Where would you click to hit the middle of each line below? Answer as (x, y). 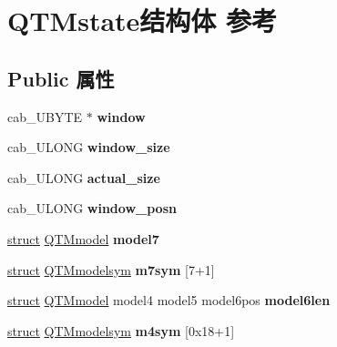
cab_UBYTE (45, 116)
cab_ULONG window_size (89, 147)
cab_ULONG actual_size (84, 177)
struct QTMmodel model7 (83, 238)
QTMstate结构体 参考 (143, 20)
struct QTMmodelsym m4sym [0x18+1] (121, 330)
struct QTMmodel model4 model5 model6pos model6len (169, 300)
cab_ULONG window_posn (92, 208)
